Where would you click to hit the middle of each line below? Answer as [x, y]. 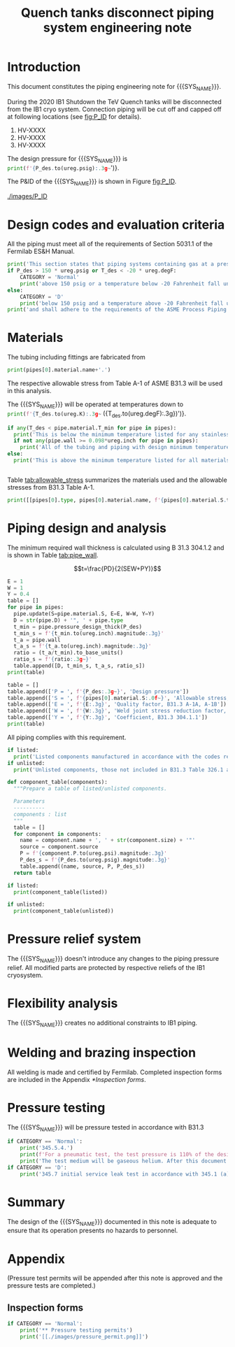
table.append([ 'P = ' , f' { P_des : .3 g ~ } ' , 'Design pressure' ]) [98, 691]
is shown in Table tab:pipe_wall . [53, 555]
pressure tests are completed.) [51, 1285]
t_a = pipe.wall [37, 640]
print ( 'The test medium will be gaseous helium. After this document [123, 1161]
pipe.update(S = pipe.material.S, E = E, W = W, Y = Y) [84, 614]
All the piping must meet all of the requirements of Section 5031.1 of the [110, 244]
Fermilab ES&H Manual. [41, 251]
